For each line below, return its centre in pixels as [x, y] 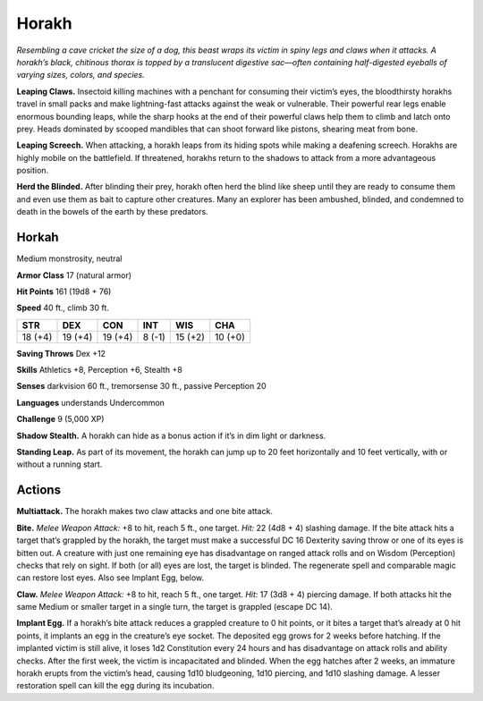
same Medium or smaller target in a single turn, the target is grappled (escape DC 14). [174, 607]
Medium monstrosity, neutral [69, 258]
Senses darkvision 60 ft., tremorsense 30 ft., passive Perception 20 [142, 386]
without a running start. [59, 464]
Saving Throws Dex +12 [61, 353]
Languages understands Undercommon [91, 402]
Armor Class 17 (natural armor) [74, 275]
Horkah [38, 237]
